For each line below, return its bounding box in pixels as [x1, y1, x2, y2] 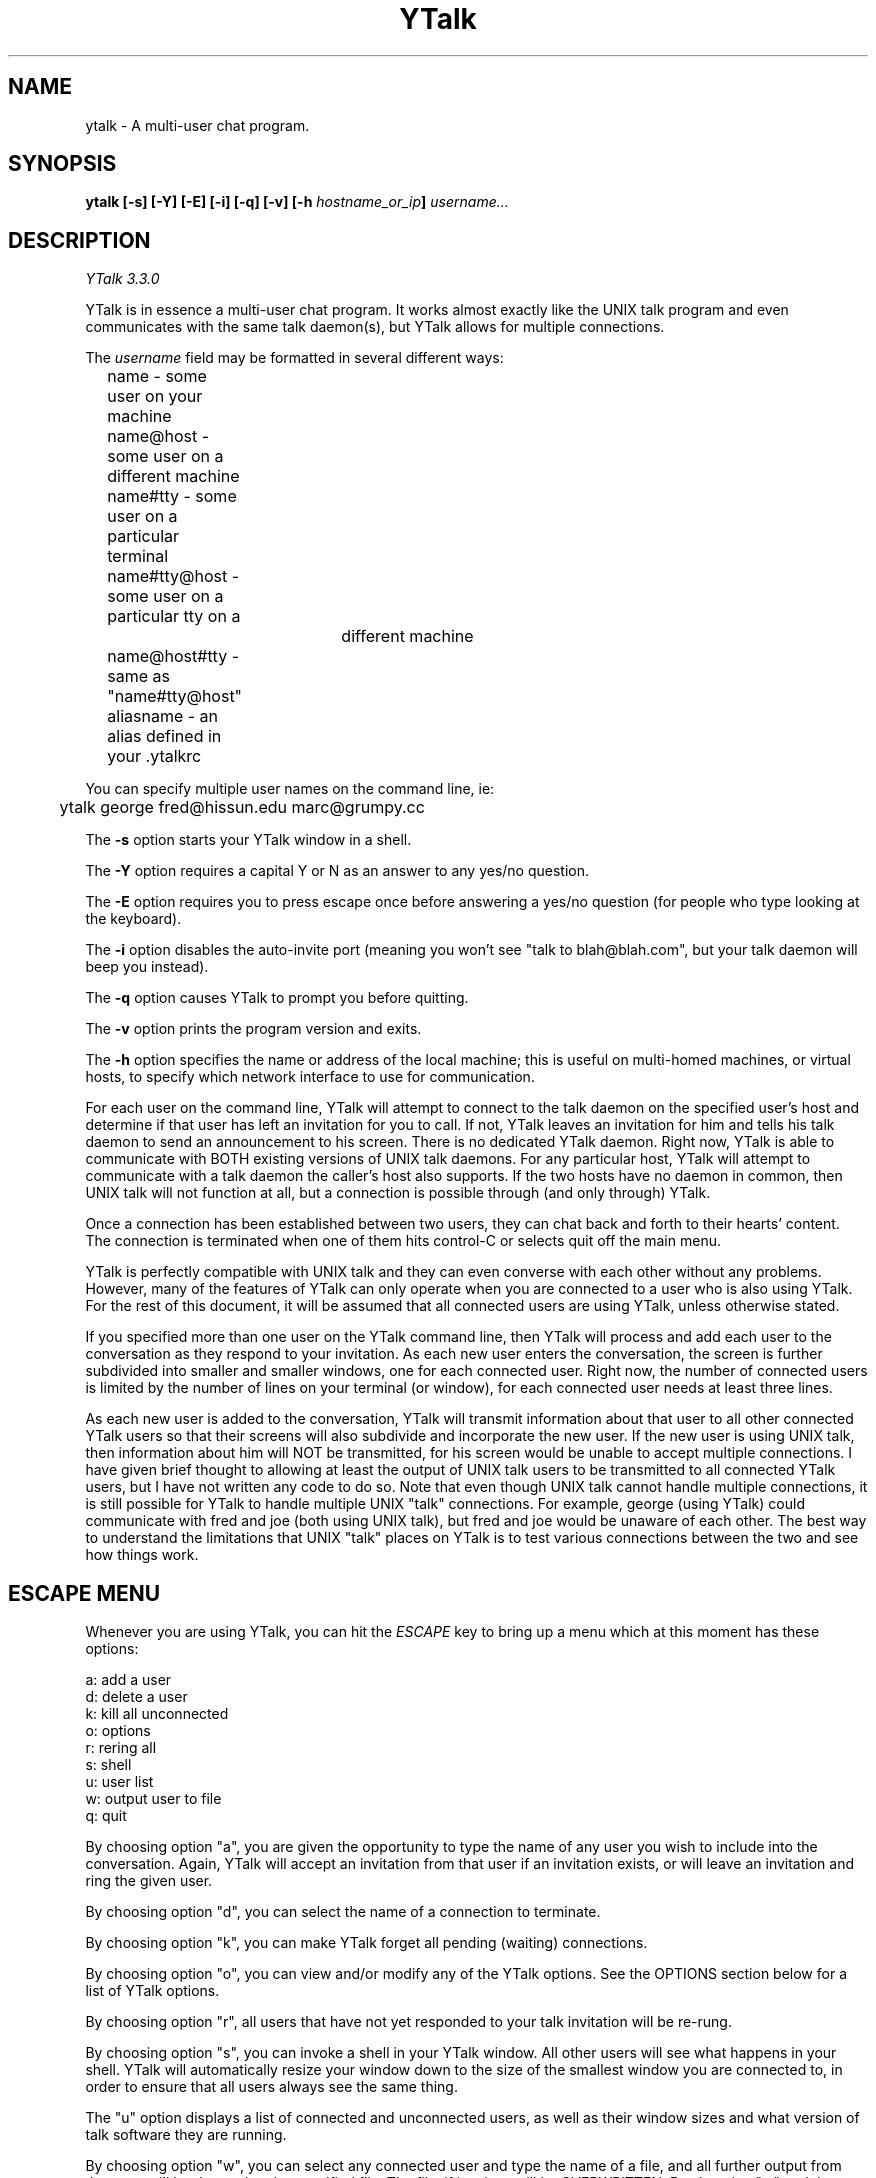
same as [107, 666, 170, 687]
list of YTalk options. [85, 1982, 220, 2000]
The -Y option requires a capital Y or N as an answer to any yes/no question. [85, 862, 590, 880]
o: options [85, 1722, 151, 1740]
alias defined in [107, 726, 222, 747]
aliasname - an [107, 706, 219, 727]
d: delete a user [85, 1688, 188, 1706]
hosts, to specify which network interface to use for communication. [85, 1068, 535, 1086]
